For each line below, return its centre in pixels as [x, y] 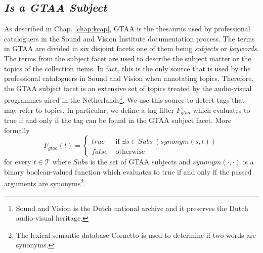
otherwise [130, 152]
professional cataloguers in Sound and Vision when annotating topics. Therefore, [129, 78]
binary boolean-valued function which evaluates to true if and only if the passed [128, 171]
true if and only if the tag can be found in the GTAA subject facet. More [118, 120]
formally [17, 130]
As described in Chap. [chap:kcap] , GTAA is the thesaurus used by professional [127, 29]
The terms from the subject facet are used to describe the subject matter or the [128, 58]
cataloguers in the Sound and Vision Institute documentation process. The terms [129, 38]
